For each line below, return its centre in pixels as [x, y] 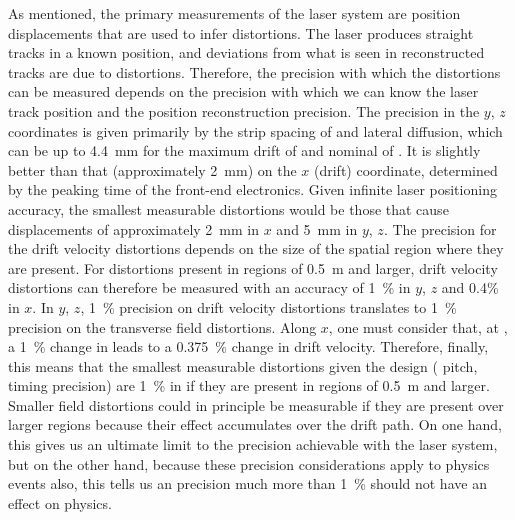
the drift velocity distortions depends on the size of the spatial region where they [256, 248]
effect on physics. [60, 502]
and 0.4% [470, 287]
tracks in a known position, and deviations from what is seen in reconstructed [246, 52]
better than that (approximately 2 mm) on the [152, 169]
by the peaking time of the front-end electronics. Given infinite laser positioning [252, 189]
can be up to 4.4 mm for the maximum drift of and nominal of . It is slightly [244, 150]
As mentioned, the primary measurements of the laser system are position [234, 13]
